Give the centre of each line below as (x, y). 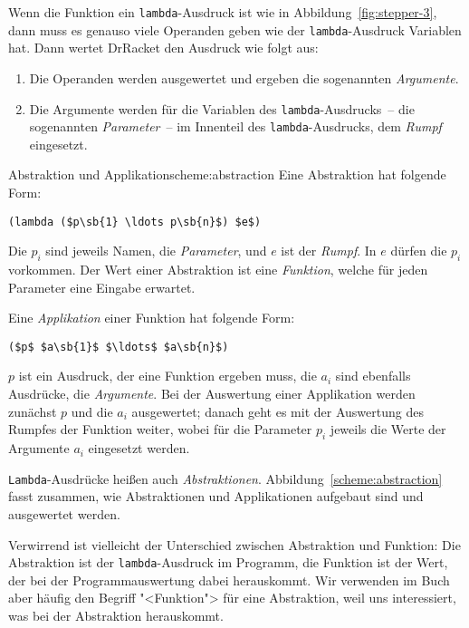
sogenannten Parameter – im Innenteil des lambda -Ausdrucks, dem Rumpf (235, 126)
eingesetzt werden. (139, 448)
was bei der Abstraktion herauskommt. (116, 615)
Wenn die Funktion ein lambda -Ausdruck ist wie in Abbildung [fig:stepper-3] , (223, 12)
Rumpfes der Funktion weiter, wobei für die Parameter (160, 429)
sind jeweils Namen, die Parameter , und (156, 251)
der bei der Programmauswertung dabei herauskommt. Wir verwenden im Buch (229, 580)
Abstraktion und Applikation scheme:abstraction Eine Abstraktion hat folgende (227, 174)
